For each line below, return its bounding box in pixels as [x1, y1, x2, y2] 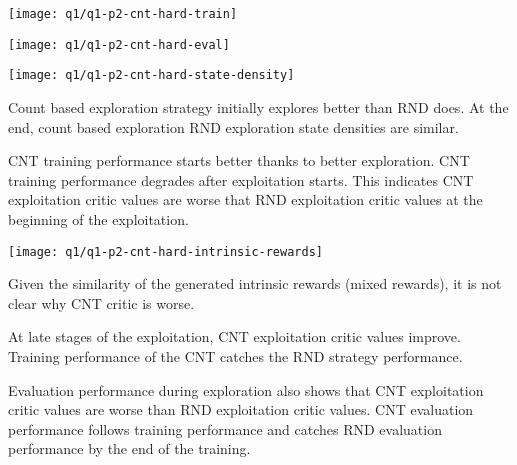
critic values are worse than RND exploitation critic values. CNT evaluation [8, 399, 474, 420]
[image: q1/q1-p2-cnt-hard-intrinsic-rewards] [8, 244, 323, 259]
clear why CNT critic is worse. [8, 292, 195, 313]
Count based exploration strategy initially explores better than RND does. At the [8, 96, 509, 117]
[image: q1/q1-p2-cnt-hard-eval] [8, 37, 230, 52]
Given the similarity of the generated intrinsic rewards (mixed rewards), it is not [8, 273, 502, 294]
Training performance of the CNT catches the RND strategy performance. [8, 345, 463, 366]
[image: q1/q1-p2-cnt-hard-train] [8, 7, 238, 21]
